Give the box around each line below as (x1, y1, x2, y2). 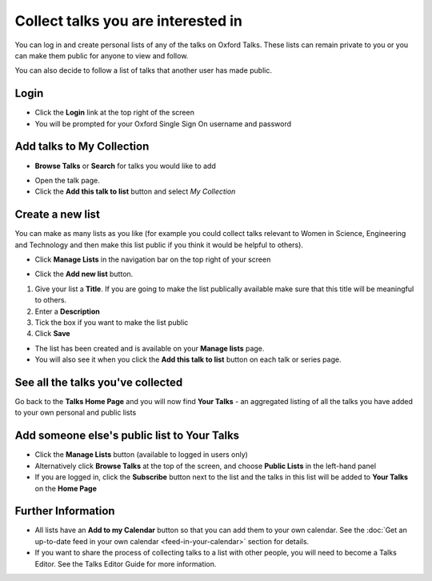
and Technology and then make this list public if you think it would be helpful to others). (14, 240, 304, 250)
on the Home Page (34, 483, 98, 493)
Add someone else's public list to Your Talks (14, 429, 240, 443)
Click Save (34, 329, 71, 339)
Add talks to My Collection (14, 140, 150, 154)
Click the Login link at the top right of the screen (34, 108, 195, 118)
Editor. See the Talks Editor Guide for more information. (34, 559, 217, 568)
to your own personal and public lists (14, 408, 137, 418)
